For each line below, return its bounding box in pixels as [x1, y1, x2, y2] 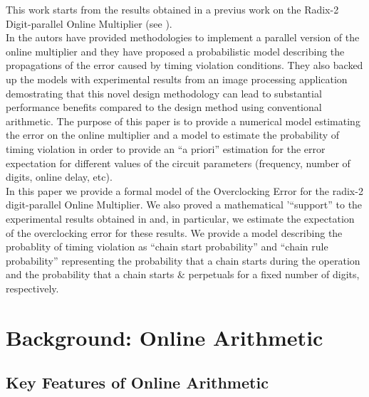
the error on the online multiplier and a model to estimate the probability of [6, 127, 340, 142]
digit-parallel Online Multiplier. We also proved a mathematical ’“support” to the [6, 197, 363, 212]
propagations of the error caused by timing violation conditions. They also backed [6, 58, 363, 73]
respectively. [6, 280, 59, 295]
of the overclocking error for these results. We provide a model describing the [6, 225, 343, 240]
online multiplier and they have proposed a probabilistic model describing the [6, 43, 345, 58]
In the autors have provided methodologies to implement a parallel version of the [6, 30, 360, 45]
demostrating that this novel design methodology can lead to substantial [6, 85, 322, 100]
